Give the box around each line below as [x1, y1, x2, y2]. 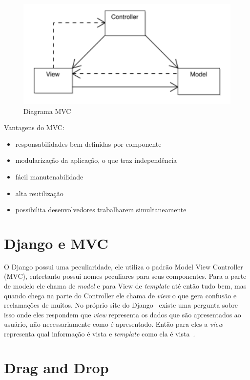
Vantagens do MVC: [4, 122, 64, 133]
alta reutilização [15, 188, 63, 198]
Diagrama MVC [23, 106, 71, 116]
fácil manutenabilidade [15, 171, 83, 181]
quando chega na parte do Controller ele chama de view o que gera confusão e [4, 290, 237, 300]
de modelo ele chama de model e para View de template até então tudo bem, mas [4, 281, 247, 291]
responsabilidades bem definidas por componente [15, 138, 162, 149]
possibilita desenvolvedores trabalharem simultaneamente [15, 204, 187, 215]
